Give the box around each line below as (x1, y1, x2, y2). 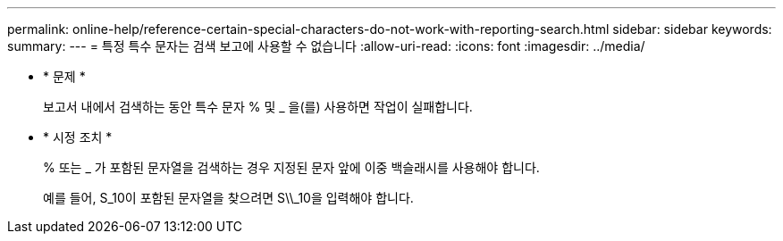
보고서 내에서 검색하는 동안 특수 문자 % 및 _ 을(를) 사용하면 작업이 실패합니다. (43, 99, 473, 114)
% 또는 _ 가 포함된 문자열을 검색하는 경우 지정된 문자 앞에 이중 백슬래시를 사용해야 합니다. (43, 160, 540, 175)
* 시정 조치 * (43, 129, 113, 145)
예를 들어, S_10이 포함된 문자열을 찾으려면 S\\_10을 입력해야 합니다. (43, 190, 414, 205)
